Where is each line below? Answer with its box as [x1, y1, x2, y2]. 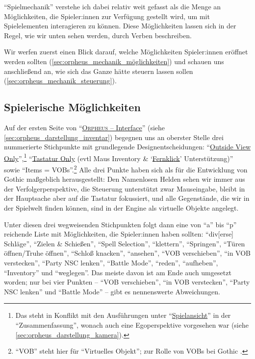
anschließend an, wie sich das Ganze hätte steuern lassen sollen [4, 66, 193, 76]
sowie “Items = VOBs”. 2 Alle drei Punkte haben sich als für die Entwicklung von [4, 163, 248, 174]
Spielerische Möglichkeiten [4, 99, 141, 115]
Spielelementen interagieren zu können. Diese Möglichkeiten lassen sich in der [4, 21, 236, 31]
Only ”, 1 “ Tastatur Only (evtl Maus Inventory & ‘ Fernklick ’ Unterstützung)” [4, 151, 233, 163]
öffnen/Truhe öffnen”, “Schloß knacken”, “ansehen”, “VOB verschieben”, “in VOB [4, 248, 251, 258]
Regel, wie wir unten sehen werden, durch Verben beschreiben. [4, 30, 192, 40]
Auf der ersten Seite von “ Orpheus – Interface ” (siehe [4, 122, 165, 132]
